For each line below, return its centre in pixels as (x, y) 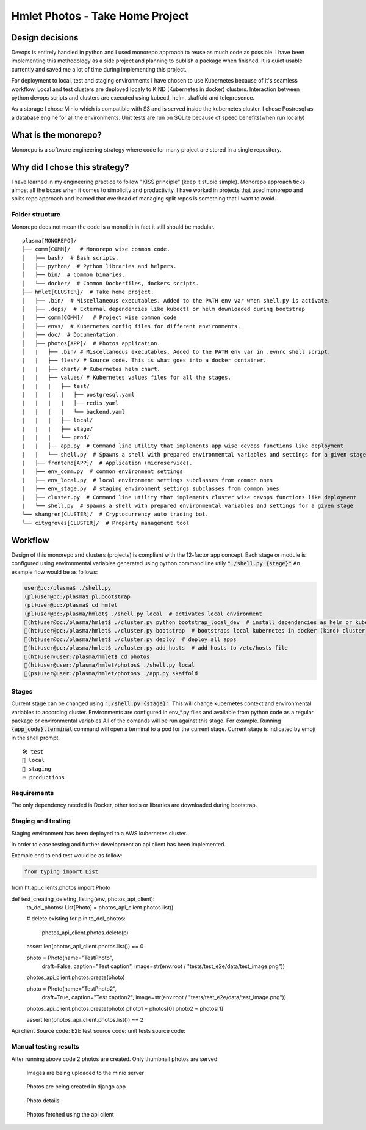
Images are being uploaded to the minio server (85, 1073)
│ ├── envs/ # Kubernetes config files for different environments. (131, 326)
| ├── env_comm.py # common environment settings (102, 471)
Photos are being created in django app (76, 1087)
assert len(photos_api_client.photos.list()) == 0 (85, 947)
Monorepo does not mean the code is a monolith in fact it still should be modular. (113, 227)
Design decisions (45, 38)
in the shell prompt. (36, 738)
